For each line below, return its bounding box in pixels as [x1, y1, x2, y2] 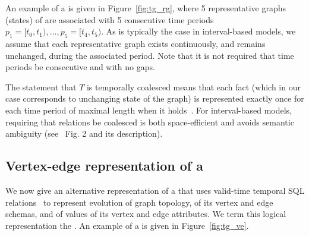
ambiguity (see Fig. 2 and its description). [5, 127, 163, 140]
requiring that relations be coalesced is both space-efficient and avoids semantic [5, 115, 294, 128]
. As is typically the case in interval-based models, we [101, 25, 296, 37]
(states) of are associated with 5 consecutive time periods [5, 13, 214, 26]
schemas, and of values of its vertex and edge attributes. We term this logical [5, 207, 286, 220]
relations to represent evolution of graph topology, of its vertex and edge [5, 196, 273, 208]
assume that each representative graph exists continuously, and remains [5, 37, 266, 49]
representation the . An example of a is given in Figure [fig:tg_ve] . [5, 219, 249, 231]
